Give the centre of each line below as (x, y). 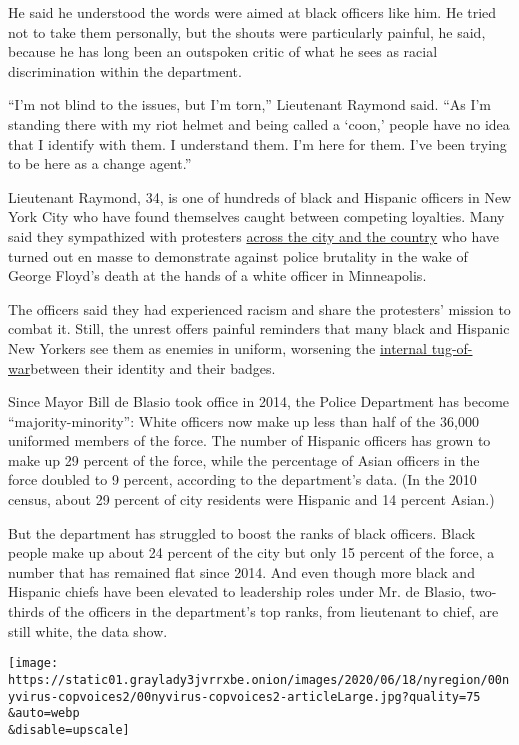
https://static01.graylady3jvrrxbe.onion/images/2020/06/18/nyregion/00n (259, 679)
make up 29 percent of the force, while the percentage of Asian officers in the (244, 459)
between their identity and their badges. (153, 367)
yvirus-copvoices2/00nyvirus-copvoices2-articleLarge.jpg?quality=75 (244, 696)
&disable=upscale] (69, 729)
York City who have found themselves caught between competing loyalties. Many (256, 216)
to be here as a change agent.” (100, 163)
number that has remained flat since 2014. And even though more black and (241, 571)
